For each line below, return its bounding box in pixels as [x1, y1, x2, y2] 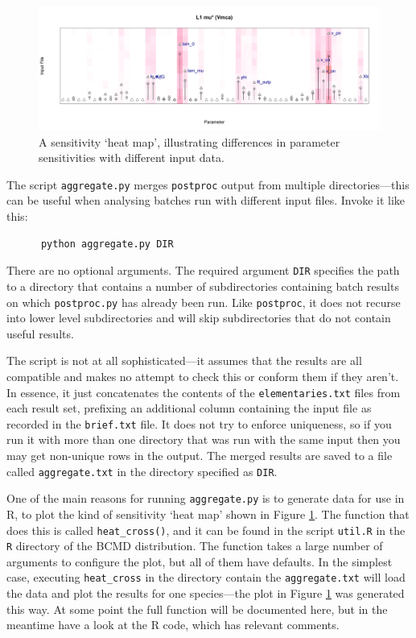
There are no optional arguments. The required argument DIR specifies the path [6, 262, 400, 279]
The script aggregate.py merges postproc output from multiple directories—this [6, 176, 410, 193]
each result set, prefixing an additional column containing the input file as [6, 400, 372, 416]
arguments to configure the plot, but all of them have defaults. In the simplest [6, 553, 393, 570]
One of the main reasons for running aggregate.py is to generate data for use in [6, 490, 405, 507]
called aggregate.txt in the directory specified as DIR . [6, 462, 278, 479]
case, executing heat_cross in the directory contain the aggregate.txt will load [6, 569, 406, 586]
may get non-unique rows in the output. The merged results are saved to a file [6, 447, 393, 464]
